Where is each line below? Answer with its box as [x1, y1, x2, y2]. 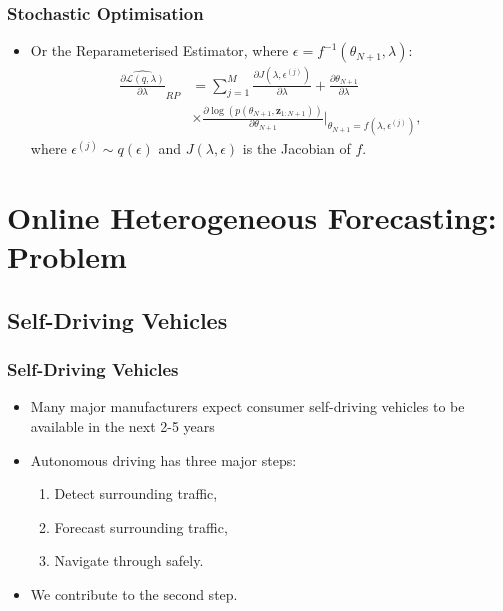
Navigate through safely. [54, 550, 204, 571]
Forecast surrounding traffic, [54, 516, 228, 537]
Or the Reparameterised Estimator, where [30, 40, 289, 61]
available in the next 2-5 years [30, 415, 215, 436]
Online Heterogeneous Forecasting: [7, 196, 497, 237]
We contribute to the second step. [30, 583, 238, 604]
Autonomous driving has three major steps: [30, 449, 297, 470]
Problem [7, 236, 127, 277]
